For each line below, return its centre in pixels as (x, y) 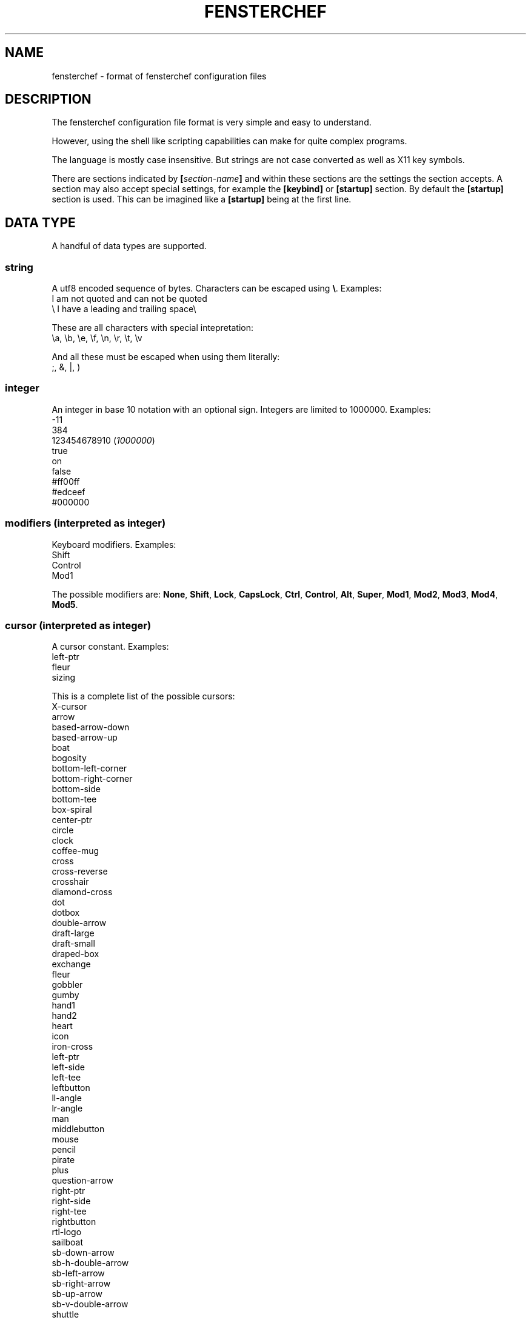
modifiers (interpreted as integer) (85, 523)
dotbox (66, 913)
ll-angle (67, 1098)
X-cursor (69, 707)
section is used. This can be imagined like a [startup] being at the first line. (202, 199)
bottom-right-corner (92, 779)
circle (63, 830)
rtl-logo (67, 1232)
